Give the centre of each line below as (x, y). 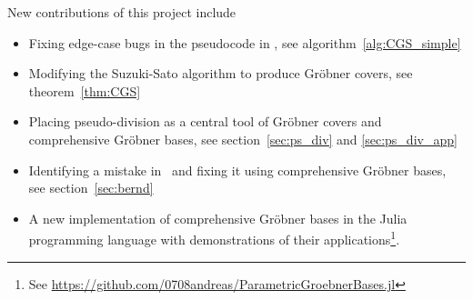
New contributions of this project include (122, 12)
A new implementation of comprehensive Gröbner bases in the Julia (218, 218)
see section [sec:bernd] (91, 188)
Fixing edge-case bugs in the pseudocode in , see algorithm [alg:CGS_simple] (245, 42)
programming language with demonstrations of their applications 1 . (214, 238)
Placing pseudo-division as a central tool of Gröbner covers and (205, 121)
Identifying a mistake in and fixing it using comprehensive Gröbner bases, (237, 170)
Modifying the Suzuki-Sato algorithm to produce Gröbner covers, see (221, 73)
